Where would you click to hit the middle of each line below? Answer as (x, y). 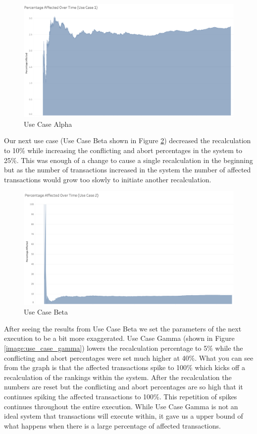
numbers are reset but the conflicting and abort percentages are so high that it (124, 387)
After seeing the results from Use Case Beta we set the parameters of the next (123, 328)
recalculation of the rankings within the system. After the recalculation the (118, 377)
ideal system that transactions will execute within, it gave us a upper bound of (124, 416)
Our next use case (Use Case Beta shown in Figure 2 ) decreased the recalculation (128, 140)
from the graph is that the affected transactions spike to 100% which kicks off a (125, 367)
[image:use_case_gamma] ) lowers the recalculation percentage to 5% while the (124, 348)
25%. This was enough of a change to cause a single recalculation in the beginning (128, 160)
